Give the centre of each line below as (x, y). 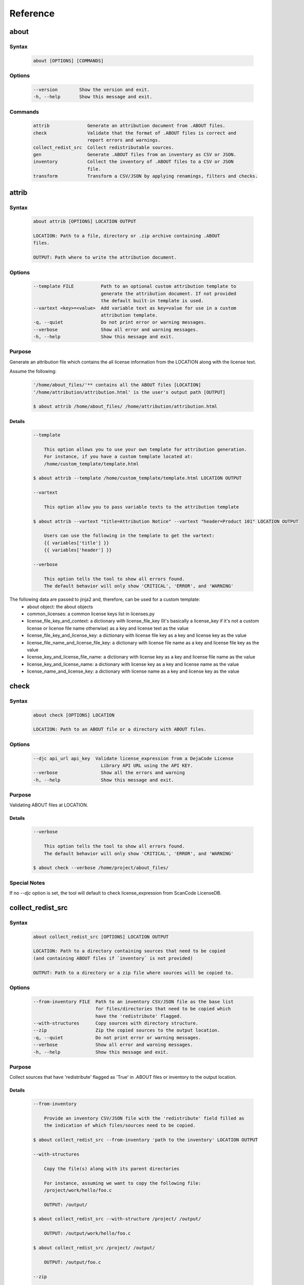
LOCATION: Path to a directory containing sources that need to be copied (129, 951)
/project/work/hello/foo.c (78, 1190)
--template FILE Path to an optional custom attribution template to (135, 286)
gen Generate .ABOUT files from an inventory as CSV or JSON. (135, 154)
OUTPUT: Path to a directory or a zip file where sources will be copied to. (133, 972)
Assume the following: (33, 371)
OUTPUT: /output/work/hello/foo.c (87, 1233)
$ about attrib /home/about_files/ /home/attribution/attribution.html (125, 407)
